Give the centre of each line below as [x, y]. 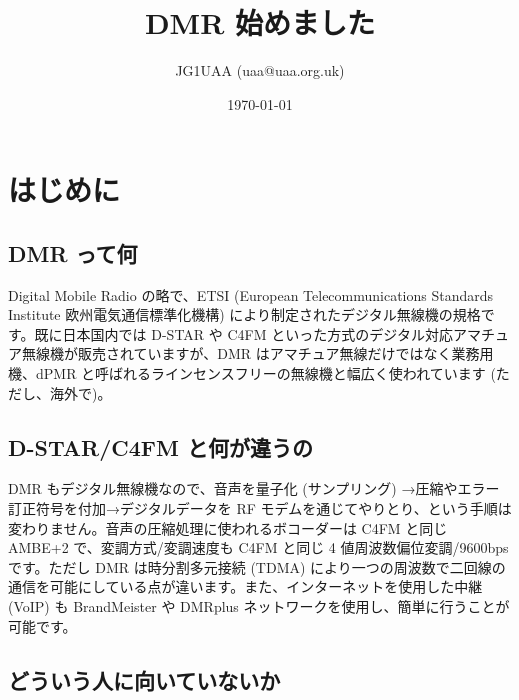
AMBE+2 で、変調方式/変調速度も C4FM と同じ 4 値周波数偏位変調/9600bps [258, 547]
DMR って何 [73, 252]
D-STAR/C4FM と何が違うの [160, 446]
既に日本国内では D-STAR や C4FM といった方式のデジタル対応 [243, 333]
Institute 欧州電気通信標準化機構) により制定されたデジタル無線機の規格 [244, 314]
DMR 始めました [260, 22]
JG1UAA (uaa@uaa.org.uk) [260, 70]
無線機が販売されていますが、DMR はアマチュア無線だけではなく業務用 [257, 353]
